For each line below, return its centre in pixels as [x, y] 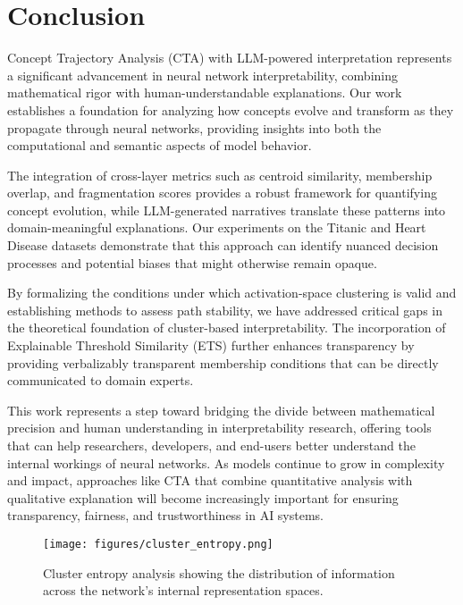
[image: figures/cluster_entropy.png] [158, 544]
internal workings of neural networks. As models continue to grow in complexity [226, 462]
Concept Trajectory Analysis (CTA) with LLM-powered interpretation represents [230, 58]
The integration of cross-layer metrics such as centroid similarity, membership [220, 175]
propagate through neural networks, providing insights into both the [194, 127]
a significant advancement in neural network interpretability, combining [202, 75]
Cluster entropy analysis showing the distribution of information [219, 572]
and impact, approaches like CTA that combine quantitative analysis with [210, 480]
